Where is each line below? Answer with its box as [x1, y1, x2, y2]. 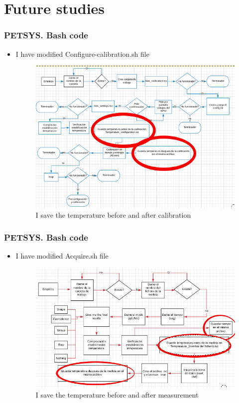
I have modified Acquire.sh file [15, 251, 109, 261]
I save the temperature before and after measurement [35, 390, 199, 400]
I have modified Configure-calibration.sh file [15, 48, 149, 59]
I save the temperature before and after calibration [35, 210, 191, 220]
